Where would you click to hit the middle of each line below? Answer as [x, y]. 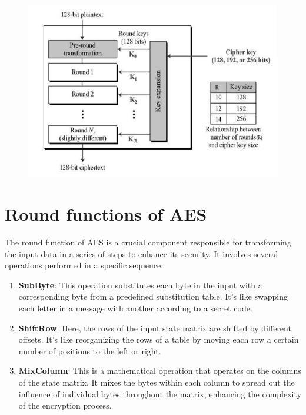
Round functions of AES [106, 214]
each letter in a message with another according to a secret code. [135, 308]
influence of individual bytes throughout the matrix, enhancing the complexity [160, 394]
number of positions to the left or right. [90, 351]
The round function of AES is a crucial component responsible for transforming [148, 242]
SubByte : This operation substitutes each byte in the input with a [140, 285]
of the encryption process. [65, 405]
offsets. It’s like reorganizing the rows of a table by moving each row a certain [159, 339]
